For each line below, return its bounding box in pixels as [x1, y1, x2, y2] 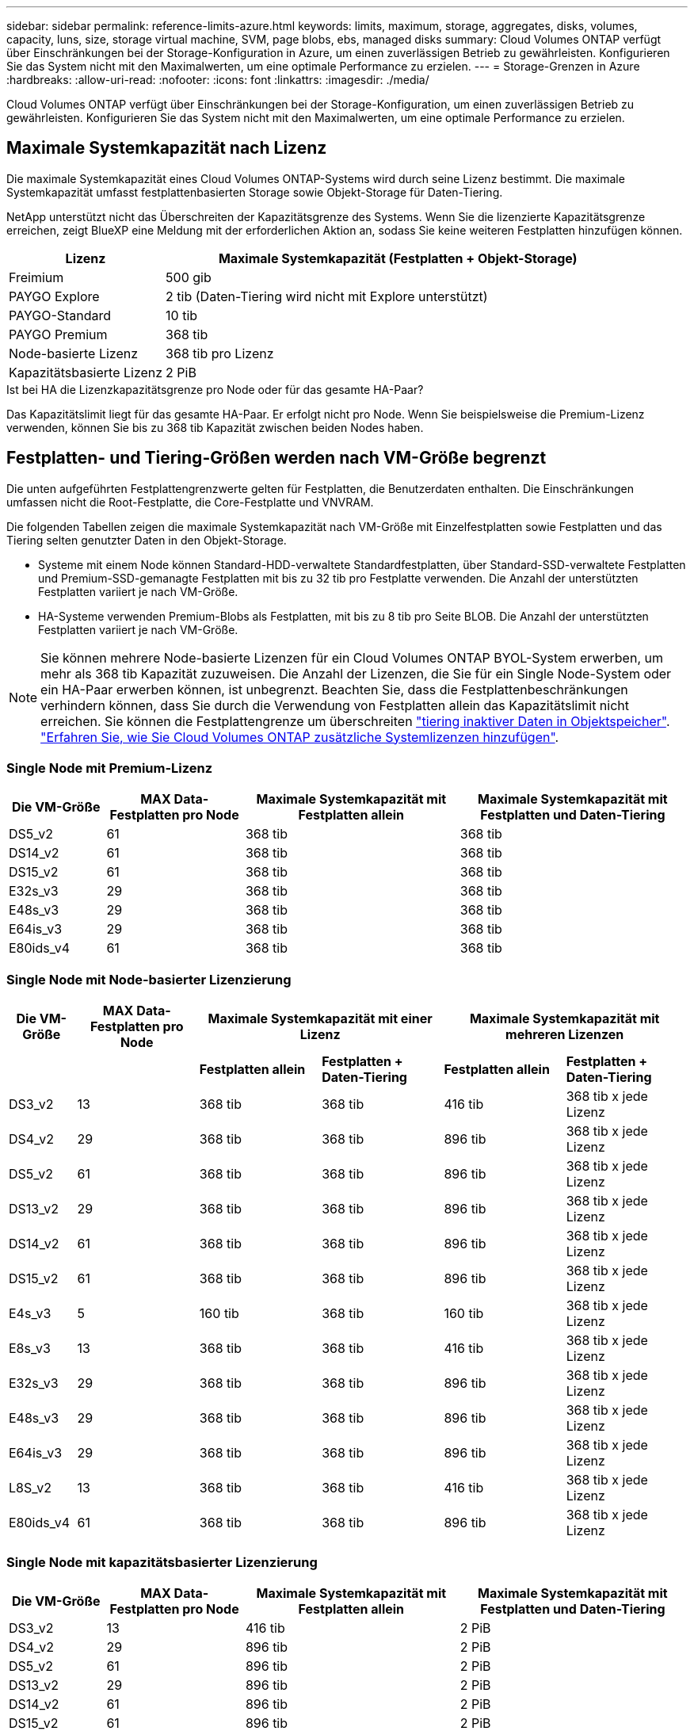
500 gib [166, 269, 212, 285]
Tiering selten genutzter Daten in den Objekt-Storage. [6, 533, 287, 547]
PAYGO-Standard [9, 307, 112, 323]
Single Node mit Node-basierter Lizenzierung [6, 971, 292, 988]
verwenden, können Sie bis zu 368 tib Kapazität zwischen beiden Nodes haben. [6, 420, 424, 434]
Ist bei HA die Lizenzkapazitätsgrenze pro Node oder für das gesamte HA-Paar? [6, 382, 424, 396]
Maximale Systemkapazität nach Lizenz [6, 138, 327, 159]
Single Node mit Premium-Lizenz [6, 760, 213, 777]
